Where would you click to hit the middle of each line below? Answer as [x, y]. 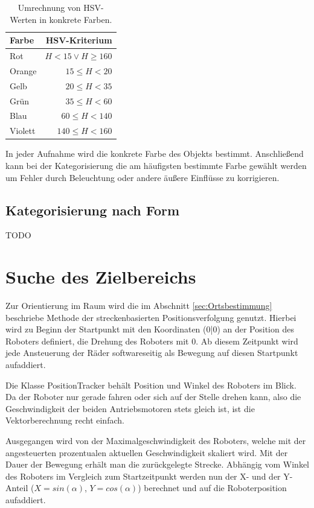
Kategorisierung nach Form [93, 210]
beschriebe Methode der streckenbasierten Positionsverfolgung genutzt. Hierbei [151, 317]
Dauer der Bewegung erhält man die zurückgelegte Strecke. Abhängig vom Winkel [158, 464]
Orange [23, 70]
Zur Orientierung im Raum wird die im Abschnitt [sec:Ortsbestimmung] [139, 306]
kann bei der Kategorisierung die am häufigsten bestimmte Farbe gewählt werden [156, 165]
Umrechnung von [49, 7]
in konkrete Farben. [76, 19]
